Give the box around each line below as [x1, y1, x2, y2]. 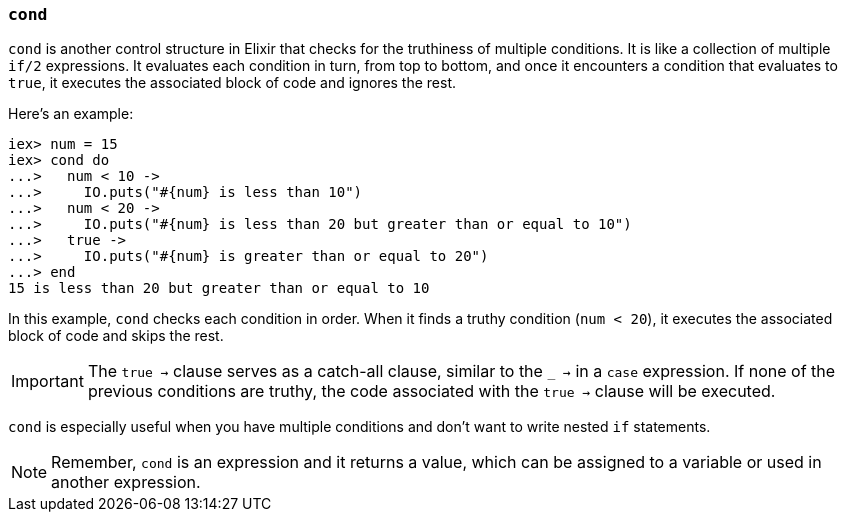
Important [11, 371, 84, 392]
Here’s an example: [8, 105, 134, 123]
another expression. [51, 472, 201, 493]
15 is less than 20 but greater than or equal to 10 [8, 280, 430, 297]
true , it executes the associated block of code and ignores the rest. [8, 74, 457, 92]
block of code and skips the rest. [8, 327, 224, 345]
